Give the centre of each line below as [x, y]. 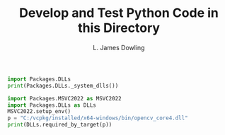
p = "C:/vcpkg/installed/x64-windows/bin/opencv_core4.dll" [98, 118]
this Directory [119, 28]
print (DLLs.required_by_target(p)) [60, 125]
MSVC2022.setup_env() [39, 112]
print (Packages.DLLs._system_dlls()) [63, 86]
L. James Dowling [119, 47]
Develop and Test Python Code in [119, 13]
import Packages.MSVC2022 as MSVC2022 [64, 98]
